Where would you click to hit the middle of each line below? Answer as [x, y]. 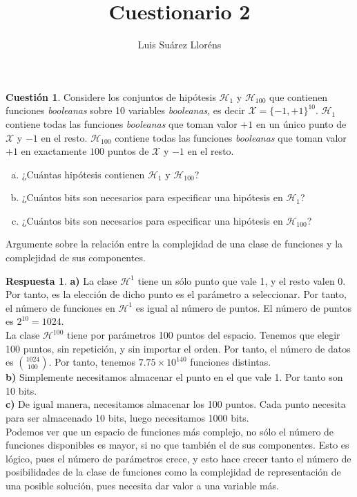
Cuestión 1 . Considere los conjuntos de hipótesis [111, 96]
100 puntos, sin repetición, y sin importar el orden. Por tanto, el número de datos [178, 348]
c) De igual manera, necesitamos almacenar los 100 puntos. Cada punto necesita [176, 404]
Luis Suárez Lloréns [180, 45]
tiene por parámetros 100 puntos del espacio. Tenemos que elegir [203, 335]
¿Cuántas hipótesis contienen [83, 174]
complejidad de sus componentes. [76, 257]
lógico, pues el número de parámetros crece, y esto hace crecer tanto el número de [178, 458]
